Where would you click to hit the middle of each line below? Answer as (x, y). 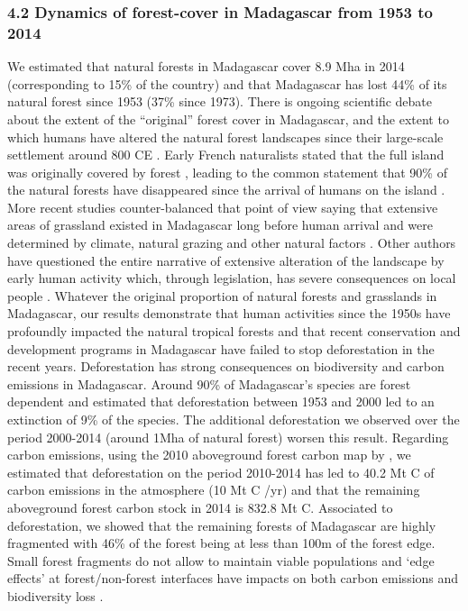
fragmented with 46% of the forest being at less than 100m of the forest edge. (221, 543)
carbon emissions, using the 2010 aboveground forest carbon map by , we (209, 455)
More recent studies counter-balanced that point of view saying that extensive (223, 207)
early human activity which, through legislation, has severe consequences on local (232, 278)
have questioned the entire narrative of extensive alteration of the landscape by (226, 260)
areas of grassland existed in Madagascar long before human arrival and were (220, 225)
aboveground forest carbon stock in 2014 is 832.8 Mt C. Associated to (200, 507)
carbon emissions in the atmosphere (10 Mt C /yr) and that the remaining (214, 490)
